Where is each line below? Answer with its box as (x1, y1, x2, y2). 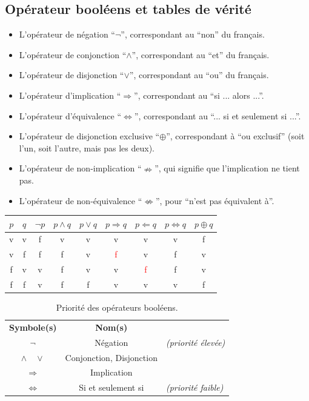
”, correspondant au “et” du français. (131, 48, 270, 61)
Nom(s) (95, 320, 128, 333)
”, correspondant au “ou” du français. (129, 68, 269, 81)
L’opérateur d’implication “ (19, 88, 121, 101)
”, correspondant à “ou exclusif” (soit (166, 130, 305, 142)
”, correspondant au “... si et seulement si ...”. (134, 109, 301, 122)
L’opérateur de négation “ (19, 28, 115, 41)
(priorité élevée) (165, 336, 225, 348)
